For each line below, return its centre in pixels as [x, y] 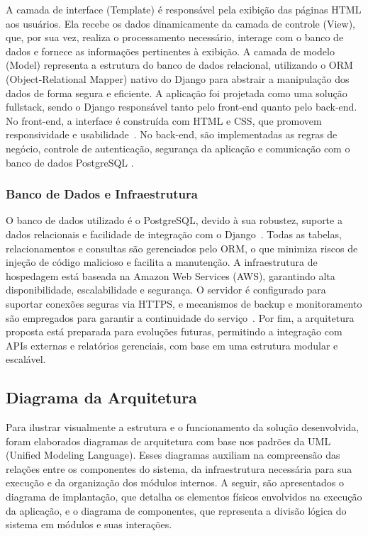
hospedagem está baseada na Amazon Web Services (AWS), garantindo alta [171, 275]
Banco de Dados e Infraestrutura [102, 194]
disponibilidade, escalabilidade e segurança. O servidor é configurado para [166, 290]
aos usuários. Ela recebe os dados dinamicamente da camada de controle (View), [180, 23]
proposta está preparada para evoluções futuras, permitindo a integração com [174, 331]
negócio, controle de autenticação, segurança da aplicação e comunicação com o [178, 148]
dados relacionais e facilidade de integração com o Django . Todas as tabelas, [174, 234]
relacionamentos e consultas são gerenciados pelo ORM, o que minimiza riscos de [182, 248]
